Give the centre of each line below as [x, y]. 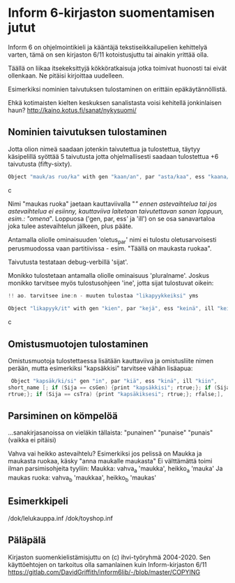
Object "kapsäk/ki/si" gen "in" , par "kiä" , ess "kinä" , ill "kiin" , [114, 381]
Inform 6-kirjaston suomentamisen [112, 13]
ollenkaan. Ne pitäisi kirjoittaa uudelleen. [66, 76]
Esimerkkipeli [38, 501]
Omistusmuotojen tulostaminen [78, 344]
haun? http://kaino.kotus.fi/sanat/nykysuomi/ [72, 110]
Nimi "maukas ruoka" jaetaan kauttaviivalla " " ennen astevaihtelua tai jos [113, 204]
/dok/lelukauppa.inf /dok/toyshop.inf [61, 518]
